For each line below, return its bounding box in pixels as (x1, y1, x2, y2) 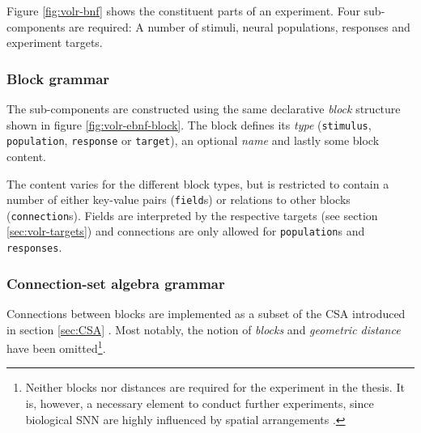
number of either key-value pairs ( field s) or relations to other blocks (6, 191, 351, 208)
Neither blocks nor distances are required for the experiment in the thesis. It (25, 379, 405, 396)
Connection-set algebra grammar (6, 273, 225, 293)
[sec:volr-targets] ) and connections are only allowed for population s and (6, 223, 365, 240)
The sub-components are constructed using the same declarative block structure (6, 100, 401, 117)
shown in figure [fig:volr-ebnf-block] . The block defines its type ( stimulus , (6, 116, 372, 133)
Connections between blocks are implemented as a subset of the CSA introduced (6, 304, 406, 321)
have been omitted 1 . (6, 337, 106, 356)
